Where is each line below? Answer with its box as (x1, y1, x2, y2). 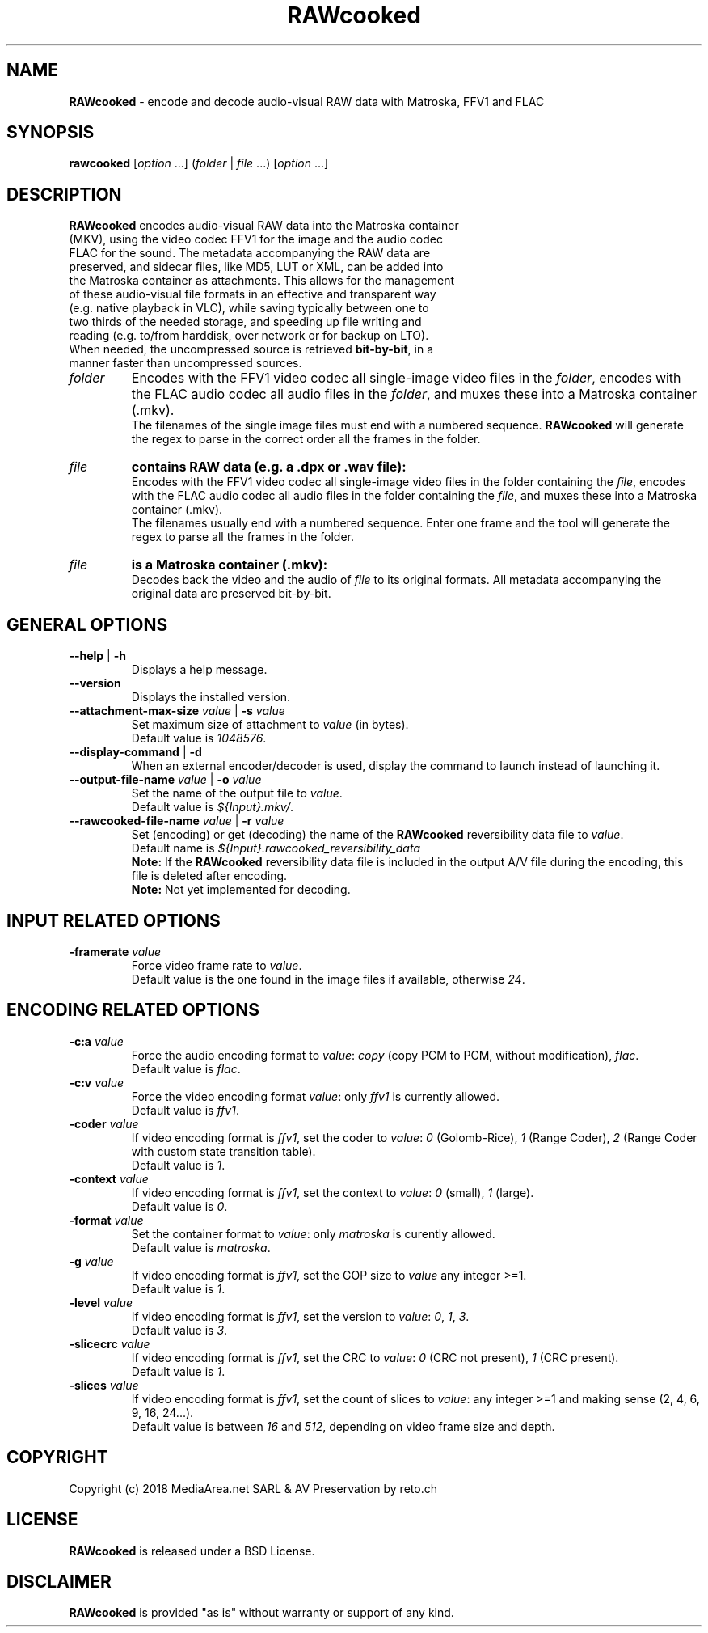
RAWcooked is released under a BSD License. (69, 1543, 315, 1558)
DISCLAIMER (6, 1571, 112, 1592)
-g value (69, 1254, 114, 1268)
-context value (69, 1171, 149, 1186)
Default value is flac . (131, 1061, 241, 1076)
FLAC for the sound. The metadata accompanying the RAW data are (69, 246, 431, 260)
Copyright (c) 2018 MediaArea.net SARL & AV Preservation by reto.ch (69, 1481, 437, 1496)
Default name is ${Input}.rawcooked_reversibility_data (131, 841, 421, 856)
